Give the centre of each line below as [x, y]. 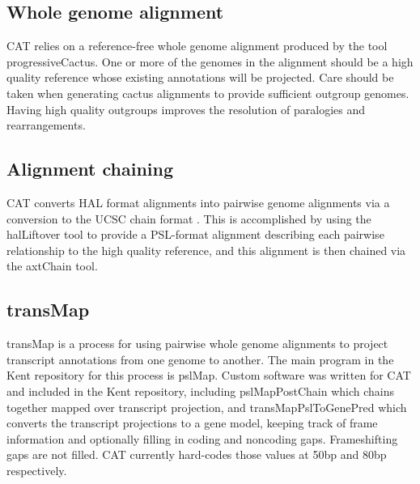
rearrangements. [46, 125]
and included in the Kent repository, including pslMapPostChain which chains [200, 391]
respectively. [37, 470]
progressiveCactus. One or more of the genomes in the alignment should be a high [210, 61]
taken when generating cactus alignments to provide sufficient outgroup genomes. [208, 93]
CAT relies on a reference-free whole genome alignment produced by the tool [197, 46]
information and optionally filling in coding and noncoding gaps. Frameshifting [202, 438]
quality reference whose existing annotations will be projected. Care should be [200, 77]
